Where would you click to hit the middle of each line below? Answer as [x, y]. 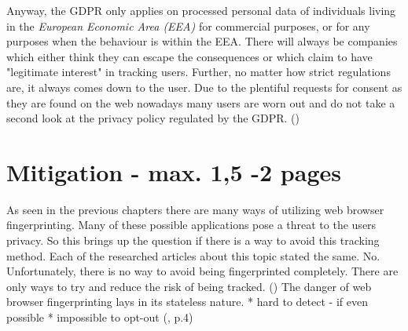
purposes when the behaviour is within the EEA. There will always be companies [202, 41]
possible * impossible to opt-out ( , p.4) [100, 317]
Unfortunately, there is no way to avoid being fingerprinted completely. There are [202, 271]
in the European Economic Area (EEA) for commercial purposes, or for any [188, 25]
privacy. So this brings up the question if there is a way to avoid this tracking [193, 240]
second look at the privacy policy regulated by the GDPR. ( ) [153, 118]
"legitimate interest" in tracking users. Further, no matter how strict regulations [198, 72]
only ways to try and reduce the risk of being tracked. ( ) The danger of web [189, 286]
